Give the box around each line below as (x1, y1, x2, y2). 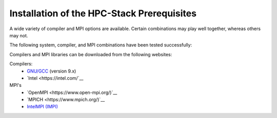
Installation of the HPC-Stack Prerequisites (9, 8, 197, 19)
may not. (9, 32, 28, 38)
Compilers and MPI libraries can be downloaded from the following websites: (9, 51, 172, 57)
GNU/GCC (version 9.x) (27, 68, 76, 74)
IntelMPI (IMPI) (27, 104, 58, 110)
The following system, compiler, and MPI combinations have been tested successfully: (9, 42, 192, 48)
